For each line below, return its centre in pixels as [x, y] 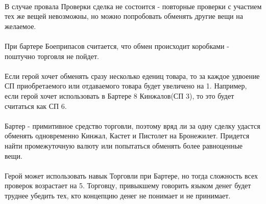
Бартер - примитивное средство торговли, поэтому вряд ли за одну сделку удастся [132, 125]
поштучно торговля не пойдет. [52, 56]
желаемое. [20, 26]
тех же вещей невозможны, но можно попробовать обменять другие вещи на [124, 16]
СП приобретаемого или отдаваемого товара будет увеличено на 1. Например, [126, 86]
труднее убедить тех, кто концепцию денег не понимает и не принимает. [118, 195]
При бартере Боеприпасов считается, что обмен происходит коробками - [117, 46]
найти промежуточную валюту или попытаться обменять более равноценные [124, 145]
